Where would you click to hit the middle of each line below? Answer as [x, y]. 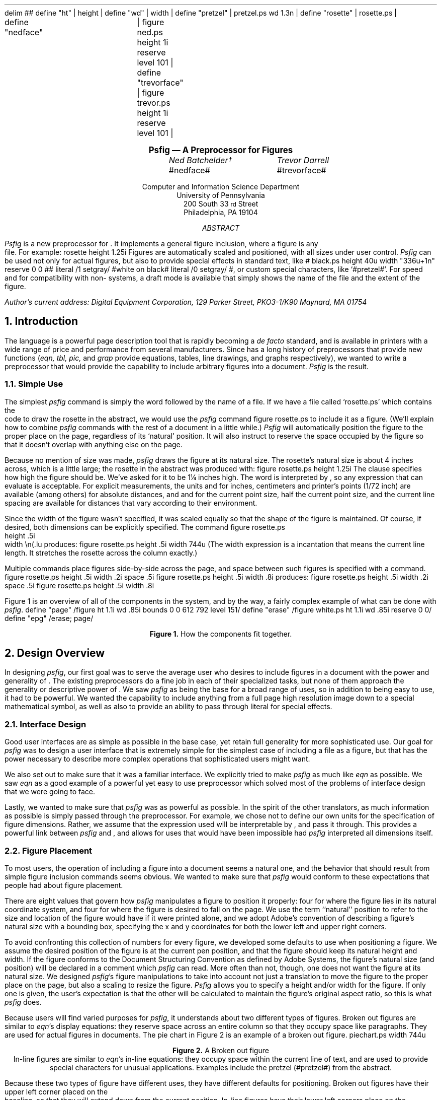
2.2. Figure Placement [49, 850]
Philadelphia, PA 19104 [221, 212]
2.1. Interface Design [46, 724]
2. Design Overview [55, 653]
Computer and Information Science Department [221, 187]
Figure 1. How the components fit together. [221, 634]
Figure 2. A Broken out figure [221, 1050]
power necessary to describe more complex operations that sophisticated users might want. [157, 759]
